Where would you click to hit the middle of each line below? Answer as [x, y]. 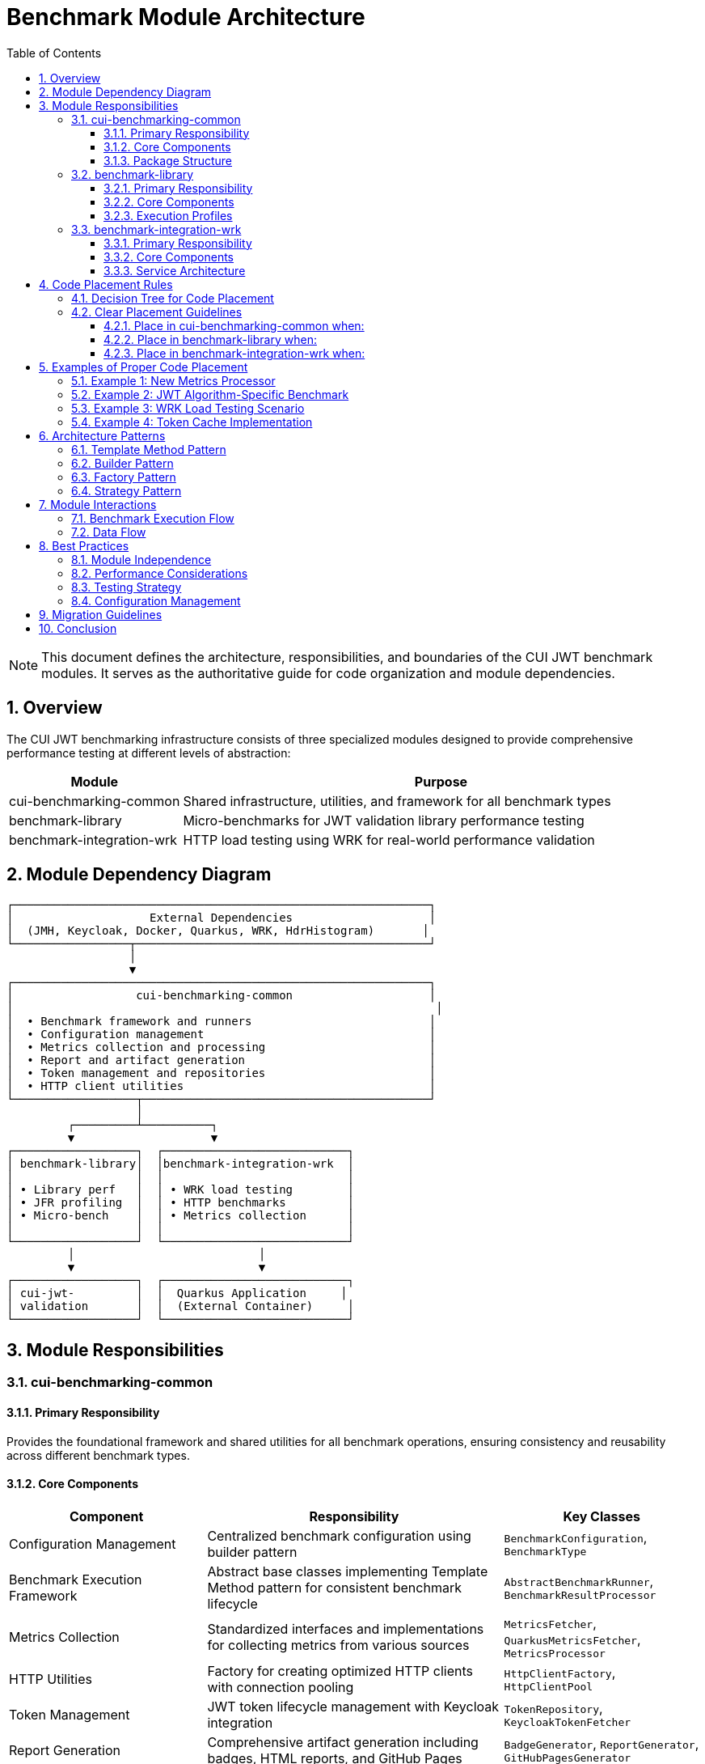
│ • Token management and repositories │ [222, 1073]
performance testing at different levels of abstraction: [149, 753]
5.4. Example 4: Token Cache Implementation [192, 422]
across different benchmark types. [98, 1455]
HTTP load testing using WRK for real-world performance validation [389, 840]
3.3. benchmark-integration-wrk [156, 229]
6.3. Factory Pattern [124, 477]
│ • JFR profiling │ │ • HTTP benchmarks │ [180, 1203]
